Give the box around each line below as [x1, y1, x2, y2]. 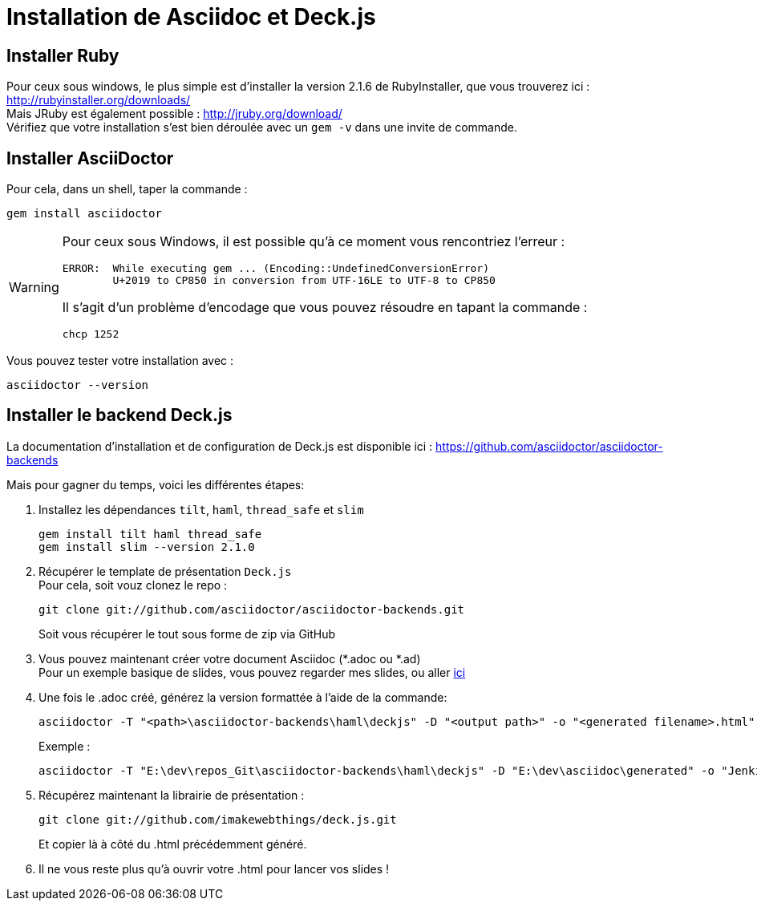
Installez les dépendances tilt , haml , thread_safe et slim [38, 502, 364, 516]
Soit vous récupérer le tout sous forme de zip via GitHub [38, 626, 336, 641]
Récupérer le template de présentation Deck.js [38, 564, 292, 578]
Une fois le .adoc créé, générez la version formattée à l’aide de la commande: [38, 690, 447, 704]
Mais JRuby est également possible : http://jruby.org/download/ [6, 107, 342, 121]
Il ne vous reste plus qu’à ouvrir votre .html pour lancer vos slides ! [38, 861, 390, 876]
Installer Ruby [6, 45, 119, 66]
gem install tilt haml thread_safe [38, 527, 262, 541]
